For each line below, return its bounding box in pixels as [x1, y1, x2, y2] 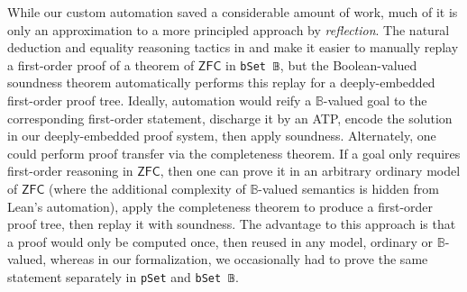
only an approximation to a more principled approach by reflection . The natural [7, 20, 450, 39]
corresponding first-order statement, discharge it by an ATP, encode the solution [7, 108, 453, 127]
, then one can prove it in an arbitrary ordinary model [160, 161, 461, 180]
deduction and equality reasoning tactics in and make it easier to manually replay [7, 38, 459, 57]
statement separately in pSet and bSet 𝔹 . [7, 267, 239, 286]
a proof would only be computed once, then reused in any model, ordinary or [7, 232, 434, 251]
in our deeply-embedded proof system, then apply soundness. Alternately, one [7, 126, 436, 145]
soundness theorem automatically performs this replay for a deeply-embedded [7, 73, 435, 92]
